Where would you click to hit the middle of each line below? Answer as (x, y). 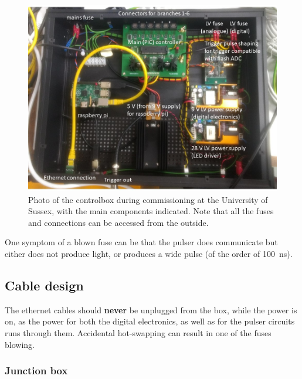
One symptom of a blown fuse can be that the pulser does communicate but (141, 242)
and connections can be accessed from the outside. (118, 222)
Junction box (36, 370)
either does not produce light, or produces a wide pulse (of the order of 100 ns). (149, 253)
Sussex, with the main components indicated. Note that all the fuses (151, 211)
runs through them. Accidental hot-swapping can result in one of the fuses (138, 332)
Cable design (44, 285)
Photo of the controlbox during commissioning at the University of (148, 199)
